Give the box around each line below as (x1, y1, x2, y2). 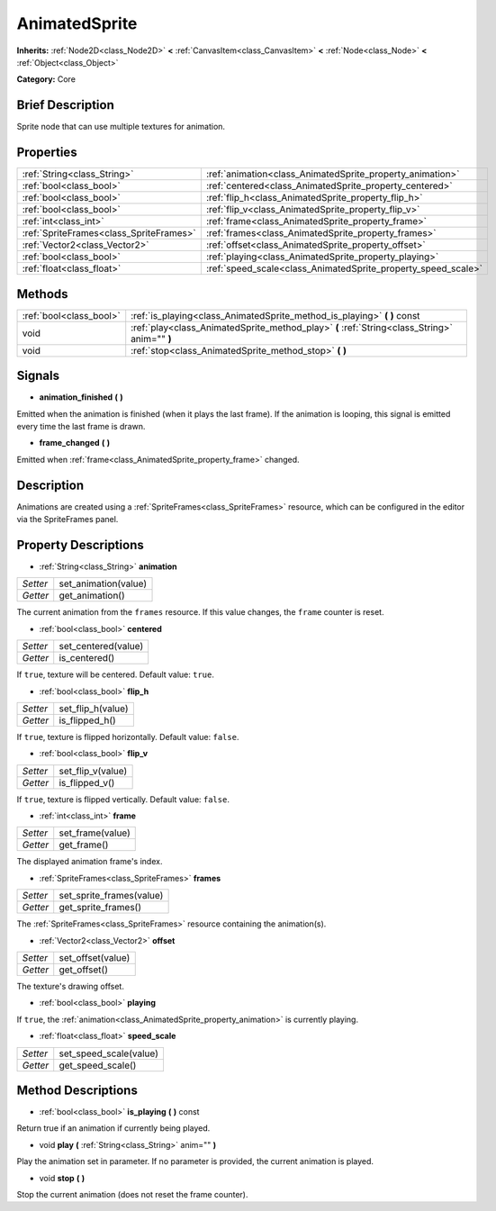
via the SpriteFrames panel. (16, 514, 119, 525)
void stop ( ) (39, 1172, 86, 1183)
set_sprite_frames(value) (59, 890, 164, 902)
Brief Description (16, 97, 114, 113)
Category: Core (16, 74, 77, 85)
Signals (16, 368, 60, 384)
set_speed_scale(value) (59, 1047, 159, 1060)
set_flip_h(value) (59, 702, 130, 715)
